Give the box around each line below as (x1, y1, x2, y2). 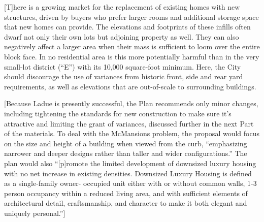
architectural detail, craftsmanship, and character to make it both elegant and (4, 198, 247, 208)
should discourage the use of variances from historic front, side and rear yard (4, 71, 243, 82)
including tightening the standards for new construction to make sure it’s (4, 108, 232, 118)
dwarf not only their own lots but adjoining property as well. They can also (4, 31, 239, 42)
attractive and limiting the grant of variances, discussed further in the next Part (4, 118, 254, 129)
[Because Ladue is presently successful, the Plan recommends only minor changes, (4, 98, 258, 109)
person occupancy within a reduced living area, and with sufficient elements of (4, 187, 248, 198)
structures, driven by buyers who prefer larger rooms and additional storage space (4, 11, 259, 22)
